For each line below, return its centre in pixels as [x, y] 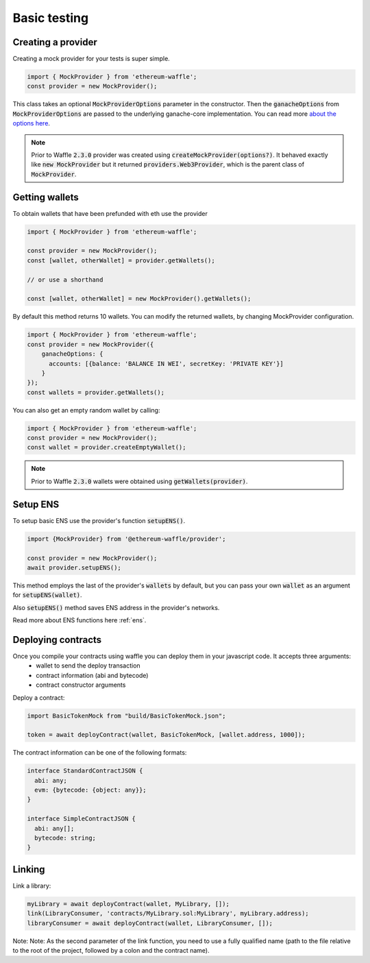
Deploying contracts [57, 640]
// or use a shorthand [65, 280]
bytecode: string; [65, 838]
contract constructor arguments [81, 685]
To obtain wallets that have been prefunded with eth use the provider [110, 213]
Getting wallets [46, 197]
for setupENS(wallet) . [47, 595]
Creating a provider [55, 42]
